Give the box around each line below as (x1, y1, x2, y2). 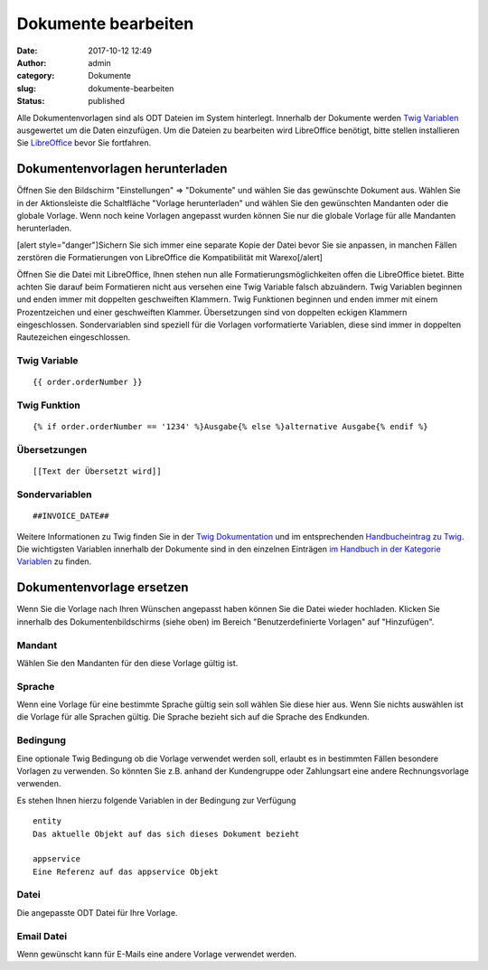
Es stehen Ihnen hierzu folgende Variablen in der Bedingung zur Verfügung (16, 795, 296, 805)
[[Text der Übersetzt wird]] (33, 466, 162, 476)
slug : (16, 82, 36, 94)
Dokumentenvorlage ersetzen (16, 579, 189, 596)
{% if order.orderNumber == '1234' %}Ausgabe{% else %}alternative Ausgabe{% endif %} (33, 421, 428, 432)
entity (33, 816, 62, 826)
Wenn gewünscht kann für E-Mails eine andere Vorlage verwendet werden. (16, 948, 297, 959)
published (88, 96, 126, 107)
